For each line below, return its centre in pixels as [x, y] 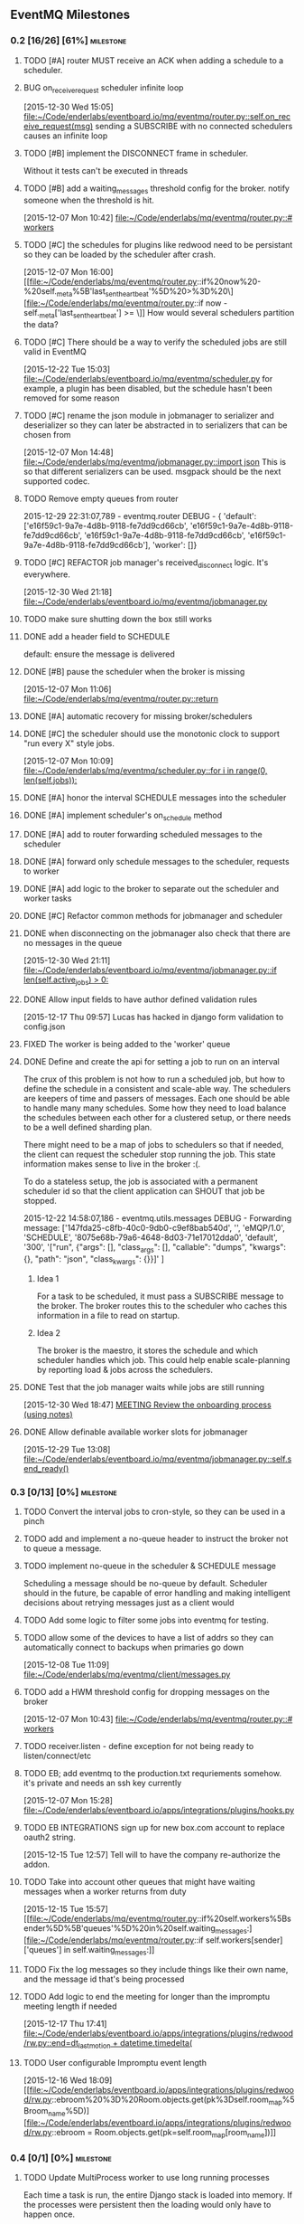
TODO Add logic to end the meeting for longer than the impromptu [146, 1996]
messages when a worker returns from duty [105, 1892]
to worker [41, 871]
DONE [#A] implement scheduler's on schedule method [123, 816]
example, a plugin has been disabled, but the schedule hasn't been [148, 388]
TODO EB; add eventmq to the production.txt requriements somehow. [152, 1774]
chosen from [47, 434]
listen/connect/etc [57, 1756]
